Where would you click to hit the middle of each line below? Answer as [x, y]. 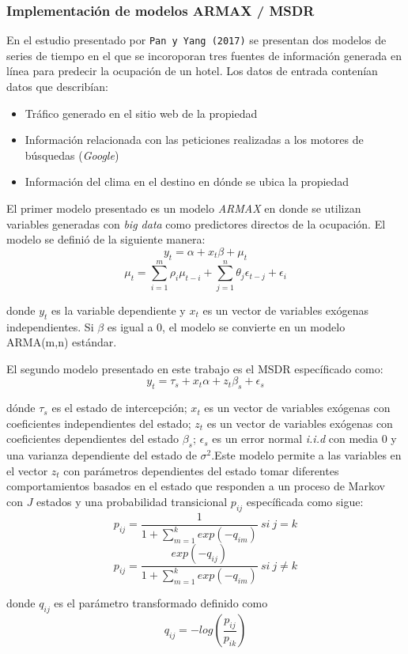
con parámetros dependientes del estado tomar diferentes [201, 470]
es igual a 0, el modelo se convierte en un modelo [226, 326]
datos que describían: [57, 87]
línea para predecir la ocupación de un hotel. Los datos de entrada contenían [192, 71]
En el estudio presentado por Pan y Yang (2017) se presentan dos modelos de [196, 40]
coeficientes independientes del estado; [99, 423]
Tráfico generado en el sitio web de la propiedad [141, 113]
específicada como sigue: [305, 501]
